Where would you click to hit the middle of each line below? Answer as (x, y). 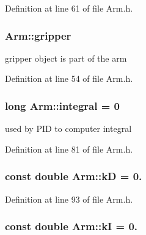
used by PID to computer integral (68, 128)
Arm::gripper (38, 35)
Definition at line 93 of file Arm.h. (69, 199)
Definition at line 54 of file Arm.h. (69, 78)
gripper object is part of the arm (66, 58)
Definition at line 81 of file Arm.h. (69, 149)
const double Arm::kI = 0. (71, 226)
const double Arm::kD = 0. (74, 176)
